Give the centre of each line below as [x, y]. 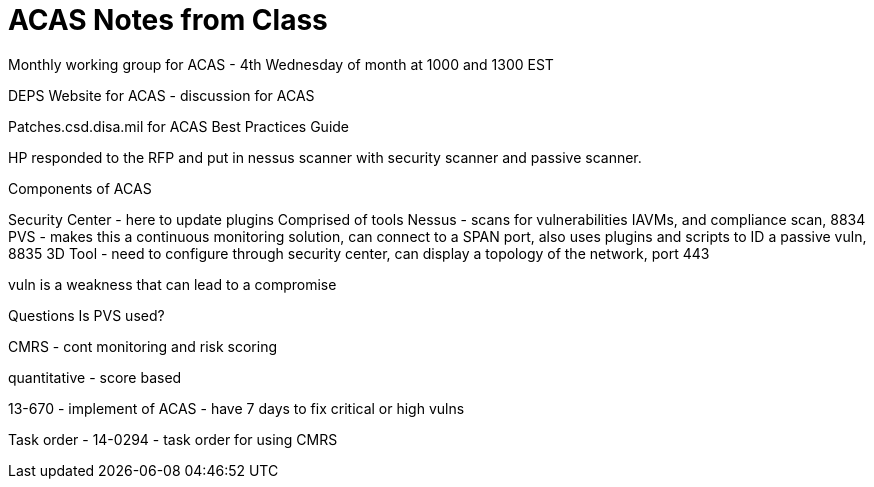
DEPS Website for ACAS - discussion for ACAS [161, 95]
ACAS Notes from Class [168, 20]
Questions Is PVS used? [86, 315]
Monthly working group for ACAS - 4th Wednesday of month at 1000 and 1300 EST [281, 64]
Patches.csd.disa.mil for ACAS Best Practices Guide [179, 126]
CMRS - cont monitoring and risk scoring [143, 346]
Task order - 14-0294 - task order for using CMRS [173, 439]
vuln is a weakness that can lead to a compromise [172, 284]
